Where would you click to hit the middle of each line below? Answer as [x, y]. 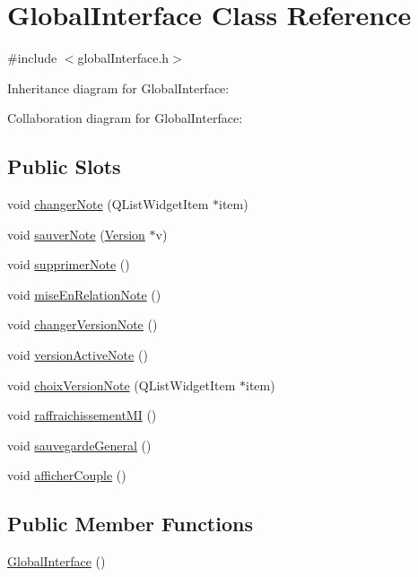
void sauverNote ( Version [76, 234]
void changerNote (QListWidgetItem [108, 204]
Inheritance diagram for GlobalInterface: [118, 87]
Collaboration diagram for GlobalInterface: [125, 118]
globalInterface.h [123, 58]
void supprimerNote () [69, 264]
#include [32, 58]
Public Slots [64, 166]
